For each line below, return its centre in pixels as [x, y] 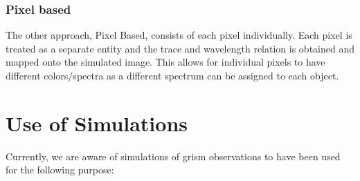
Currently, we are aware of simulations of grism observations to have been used [173, 156]
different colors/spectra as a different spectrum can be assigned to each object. [172, 75]
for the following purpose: [60, 170]
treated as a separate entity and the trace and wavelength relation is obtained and [180, 48]
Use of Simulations [97, 123]
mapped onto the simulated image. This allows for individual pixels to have [165, 62]
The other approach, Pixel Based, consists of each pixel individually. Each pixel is [179, 35]
